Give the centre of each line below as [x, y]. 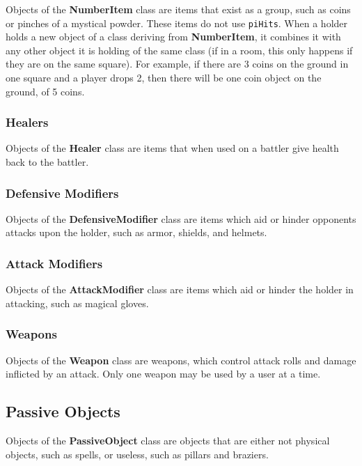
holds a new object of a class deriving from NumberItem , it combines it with [173, 37]
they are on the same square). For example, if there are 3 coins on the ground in [177, 64]
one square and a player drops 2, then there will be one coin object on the [164, 78]
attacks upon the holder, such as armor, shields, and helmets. [136, 232]
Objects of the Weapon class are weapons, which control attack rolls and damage [181, 360]
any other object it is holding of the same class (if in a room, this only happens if [179, 50]
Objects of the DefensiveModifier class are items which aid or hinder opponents [181, 218]
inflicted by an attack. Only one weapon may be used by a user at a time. [163, 374]
